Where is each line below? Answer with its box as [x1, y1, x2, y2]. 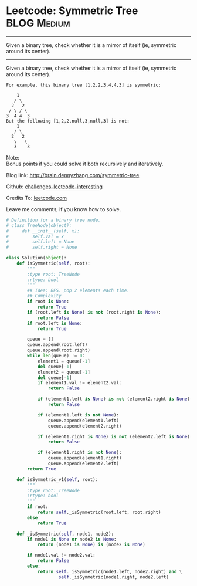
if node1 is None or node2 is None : [27, 536, 117, 542]
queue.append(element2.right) [47, 423, 122, 429]
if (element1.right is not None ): [37, 450, 122, 456]
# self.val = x [6, 233, 64, 239]
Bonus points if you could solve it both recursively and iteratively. [6, 160, 164, 167]
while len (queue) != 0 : [27, 353, 85, 359]
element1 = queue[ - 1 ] [37, 358, 91, 364]
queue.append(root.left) [27, 342, 88, 348]
